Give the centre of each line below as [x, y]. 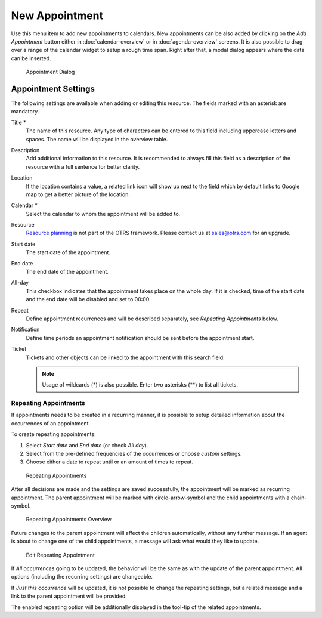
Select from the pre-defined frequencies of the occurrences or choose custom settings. [134, 454]
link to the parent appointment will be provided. [69, 596]
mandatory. [25, 112]
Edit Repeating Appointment [61, 555]
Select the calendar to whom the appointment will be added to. [103, 214]
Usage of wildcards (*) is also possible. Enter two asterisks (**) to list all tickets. [140, 385]
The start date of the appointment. [68, 252]
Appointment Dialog [50, 72]
